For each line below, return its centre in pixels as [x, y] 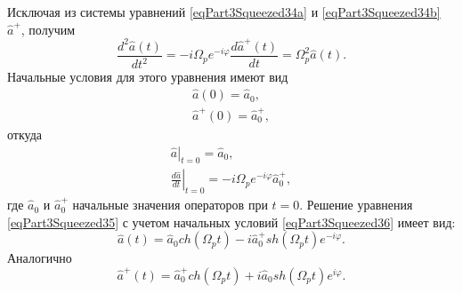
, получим [48, 29]
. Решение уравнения [356, 205]
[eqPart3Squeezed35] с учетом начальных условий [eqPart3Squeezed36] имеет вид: [231, 222]
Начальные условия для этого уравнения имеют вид [148, 77]
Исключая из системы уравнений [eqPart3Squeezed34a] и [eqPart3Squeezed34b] [224, 12]
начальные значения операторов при [170, 205]
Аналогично [40, 258]
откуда [24, 134]
